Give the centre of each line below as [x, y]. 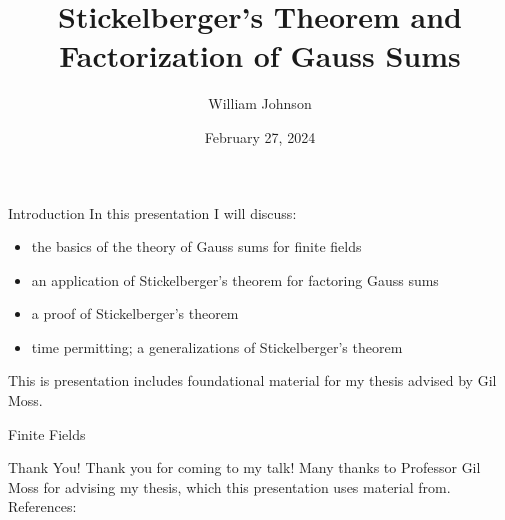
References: [42, 506]
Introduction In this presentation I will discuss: [152, 212]
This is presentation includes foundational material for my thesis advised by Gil [252, 380]
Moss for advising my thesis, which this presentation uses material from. [229, 486]
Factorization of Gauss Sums [260, 55]
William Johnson [260, 103]
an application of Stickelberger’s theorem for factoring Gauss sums [235, 279]
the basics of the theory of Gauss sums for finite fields [196, 246]
